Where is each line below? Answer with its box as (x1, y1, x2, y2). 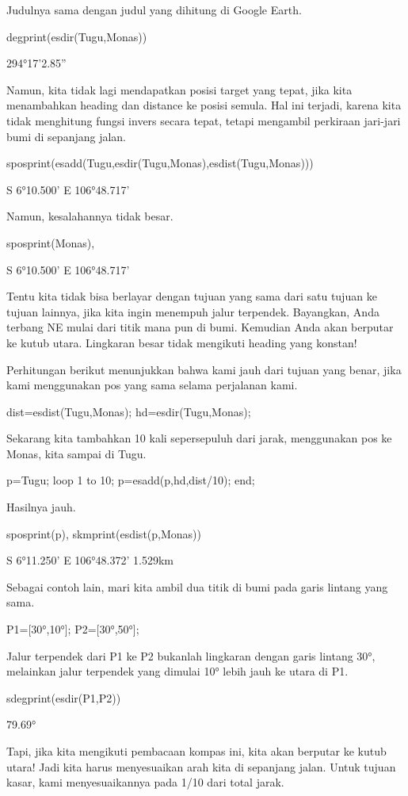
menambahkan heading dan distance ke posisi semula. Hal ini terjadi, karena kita (6, 97, 402, 113)
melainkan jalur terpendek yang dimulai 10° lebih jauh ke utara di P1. (6, 663, 349, 679)
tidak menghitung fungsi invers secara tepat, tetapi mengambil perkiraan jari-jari (6, 112, 401, 128)
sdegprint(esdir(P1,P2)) (6, 689, 121, 706)
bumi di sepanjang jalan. (6, 128, 127, 144)
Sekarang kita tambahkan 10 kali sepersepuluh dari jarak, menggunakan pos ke (6, 430, 392, 446)
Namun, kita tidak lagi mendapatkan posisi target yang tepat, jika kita (6, 81, 353, 98)
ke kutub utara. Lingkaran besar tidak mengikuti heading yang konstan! (6, 334, 357, 350)
